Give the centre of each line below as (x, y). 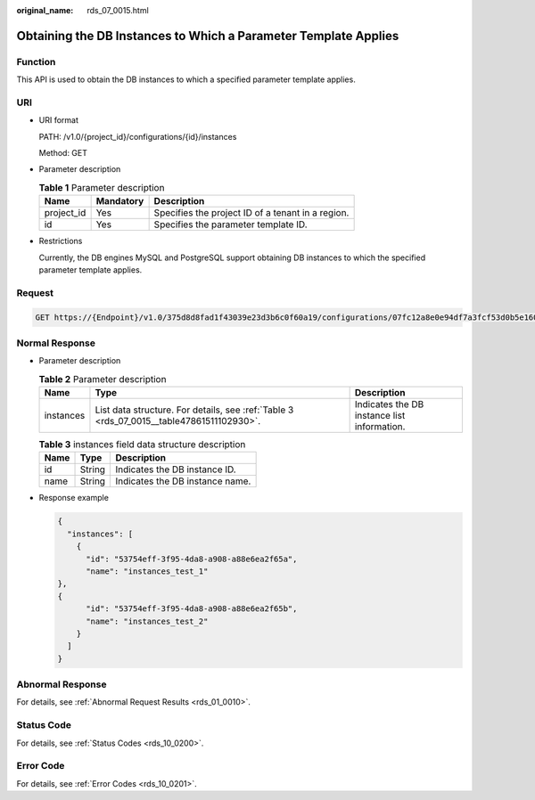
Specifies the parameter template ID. (230, 224)
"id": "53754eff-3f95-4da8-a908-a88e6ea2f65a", (192, 559)
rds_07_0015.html (118, 10)
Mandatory (120, 201)
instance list (380, 416)
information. (380, 427)
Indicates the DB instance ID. (176, 469)
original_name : (45, 10)
